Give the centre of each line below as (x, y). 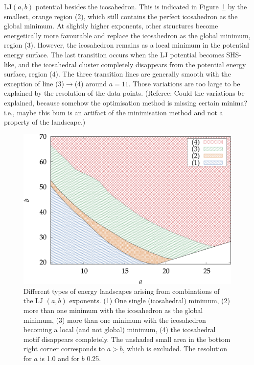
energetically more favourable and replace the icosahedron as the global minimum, (127, 35)
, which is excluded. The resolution (175, 349)
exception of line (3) (34, 83)
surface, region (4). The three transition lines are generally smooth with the (117, 74)
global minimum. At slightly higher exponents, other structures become (111, 26)
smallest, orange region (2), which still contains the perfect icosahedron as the (121, 16)
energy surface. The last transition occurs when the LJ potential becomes (114, 54)
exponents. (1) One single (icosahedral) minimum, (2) (150, 300)
